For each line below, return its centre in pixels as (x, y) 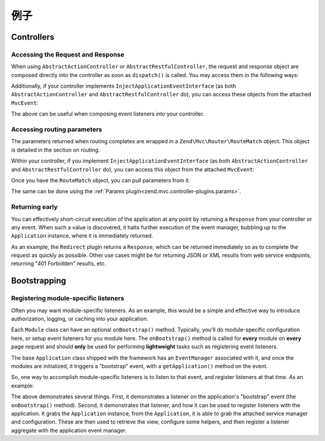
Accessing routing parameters (57, 129)
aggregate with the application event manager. (69, 430)
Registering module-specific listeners (68, 298)
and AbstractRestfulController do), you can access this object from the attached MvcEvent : (133, 169)
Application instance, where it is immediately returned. (82, 236)
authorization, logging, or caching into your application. (80, 319)
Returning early (35, 207)
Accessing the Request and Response (68, 54)
